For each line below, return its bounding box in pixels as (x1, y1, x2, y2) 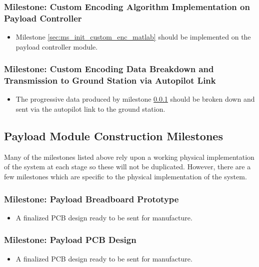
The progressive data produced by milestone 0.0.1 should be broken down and (15, 94, 255, 104)
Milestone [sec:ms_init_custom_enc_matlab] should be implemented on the (15, 32, 251, 42)
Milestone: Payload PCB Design (4, 233, 136, 246)
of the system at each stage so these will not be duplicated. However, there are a (4, 161, 251, 172)
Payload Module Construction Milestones (4, 128, 223, 144)
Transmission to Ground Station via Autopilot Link (4, 74, 216, 87)
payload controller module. (15, 41, 98, 52)
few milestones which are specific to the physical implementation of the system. (4, 171, 247, 182)
